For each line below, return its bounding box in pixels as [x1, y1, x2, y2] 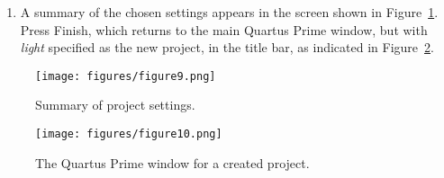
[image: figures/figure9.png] [35, 69, 216, 83]
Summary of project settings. [35, 95, 195, 114]
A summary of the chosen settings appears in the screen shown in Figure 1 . [20, 3, 439, 21]
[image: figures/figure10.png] [35, 128, 222, 141]
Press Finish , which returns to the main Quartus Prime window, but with [20, 20, 428, 39]
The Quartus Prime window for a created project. [35, 153, 310, 172]
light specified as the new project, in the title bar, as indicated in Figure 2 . [20, 38, 434, 57]
